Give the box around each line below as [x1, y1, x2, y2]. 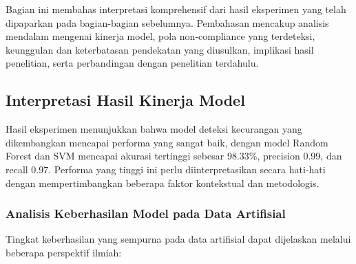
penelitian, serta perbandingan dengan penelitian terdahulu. [6, 56, 259, 70]
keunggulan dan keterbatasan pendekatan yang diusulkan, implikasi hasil [6, 42, 314, 56]
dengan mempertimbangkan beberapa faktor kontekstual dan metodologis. [6, 175, 320, 190]
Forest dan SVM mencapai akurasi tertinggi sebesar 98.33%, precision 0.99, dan [6, 148, 342, 163]
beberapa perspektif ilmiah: [6, 245, 122, 259]
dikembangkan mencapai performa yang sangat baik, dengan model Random [6, 135, 328, 149]
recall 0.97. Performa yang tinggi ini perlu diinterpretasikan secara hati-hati [6, 162, 326, 176]
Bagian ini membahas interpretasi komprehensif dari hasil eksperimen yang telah [6, 2, 346, 16]
